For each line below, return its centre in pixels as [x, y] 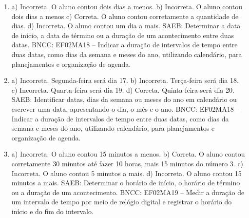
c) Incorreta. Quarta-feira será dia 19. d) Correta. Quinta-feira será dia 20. [123, 89]
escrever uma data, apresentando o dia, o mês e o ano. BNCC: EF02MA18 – [125, 109]
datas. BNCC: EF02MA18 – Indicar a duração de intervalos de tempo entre [124, 45]
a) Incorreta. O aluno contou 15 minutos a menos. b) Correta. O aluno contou [128, 154]
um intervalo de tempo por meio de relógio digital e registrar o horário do [122, 202]
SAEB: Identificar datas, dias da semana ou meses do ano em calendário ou [124, 99]
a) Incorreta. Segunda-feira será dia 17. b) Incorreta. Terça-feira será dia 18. [125, 80]
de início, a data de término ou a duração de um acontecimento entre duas [123, 35]
